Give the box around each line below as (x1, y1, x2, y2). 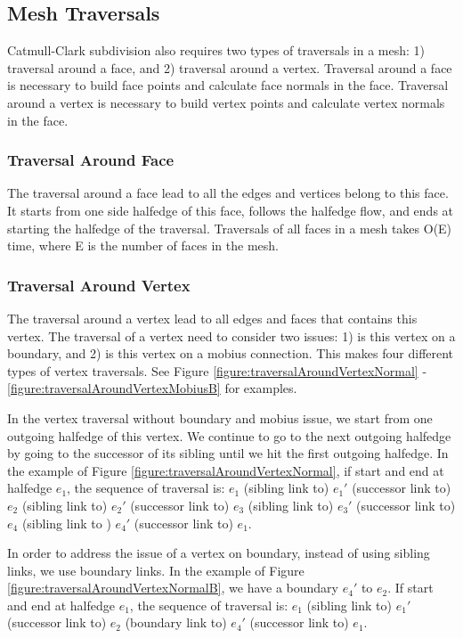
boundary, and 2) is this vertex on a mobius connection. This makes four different (7, 344, 454, 363)
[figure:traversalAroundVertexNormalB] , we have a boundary (7, 578, 338, 597)
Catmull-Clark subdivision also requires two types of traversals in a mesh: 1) (7, 41, 426, 60)
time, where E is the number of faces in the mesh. (7, 236, 279, 255)
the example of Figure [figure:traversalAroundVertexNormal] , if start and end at (7, 461, 444, 479)
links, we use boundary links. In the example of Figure (7, 560, 305, 579)
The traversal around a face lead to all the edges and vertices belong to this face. (7, 184, 449, 202)
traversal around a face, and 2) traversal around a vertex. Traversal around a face (7, 58, 452, 77)
